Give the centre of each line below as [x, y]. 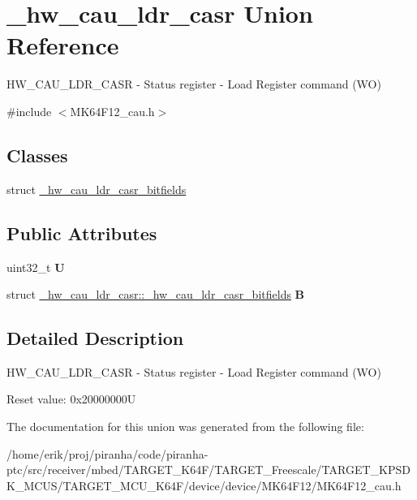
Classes [37, 155]
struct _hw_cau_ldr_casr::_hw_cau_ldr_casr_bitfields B [156, 294]
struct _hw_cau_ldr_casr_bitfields [97, 189]
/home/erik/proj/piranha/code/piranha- [107, 453]
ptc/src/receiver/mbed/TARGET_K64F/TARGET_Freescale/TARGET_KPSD [208, 470]
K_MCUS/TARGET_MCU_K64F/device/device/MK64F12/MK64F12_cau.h [204, 485]
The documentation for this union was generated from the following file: [185, 427]
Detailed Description [95, 338]
